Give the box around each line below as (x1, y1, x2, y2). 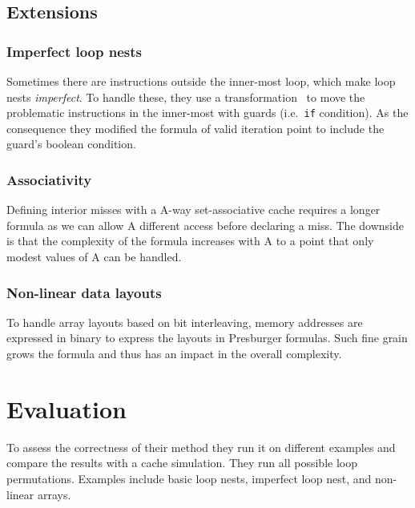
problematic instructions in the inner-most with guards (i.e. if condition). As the (6, 104, 409, 121)
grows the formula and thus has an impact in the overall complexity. (6, 345, 342, 362)
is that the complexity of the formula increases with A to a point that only (6, 232, 374, 249)
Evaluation (6, 392, 127, 425)
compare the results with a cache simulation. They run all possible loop (6, 454, 357, 471)
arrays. (37, 486, 71, 502)
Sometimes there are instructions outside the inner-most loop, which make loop (6, 73, 396, 89)
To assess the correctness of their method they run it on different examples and (6, 438, 396, 455)
